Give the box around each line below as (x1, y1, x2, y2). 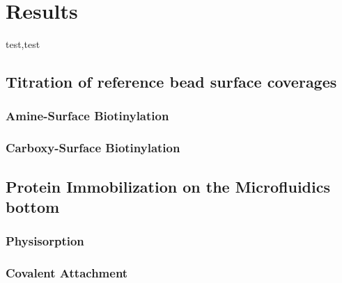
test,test (6, 37, 40, 51)
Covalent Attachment (6, 264, 128, 282)
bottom (6, 195, 60, 217)
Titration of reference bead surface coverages (6, 71, 337, 92)
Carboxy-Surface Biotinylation (6, 139, 180, 156)
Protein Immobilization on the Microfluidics (6, 175, 330, 197)
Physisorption (6, 232, 84, 250)
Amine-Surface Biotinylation (6, 107, 169, 124)
